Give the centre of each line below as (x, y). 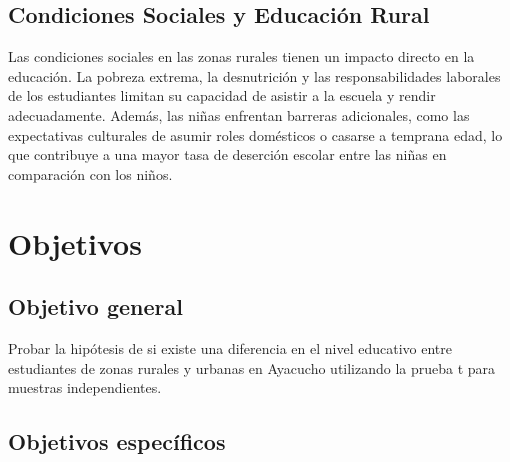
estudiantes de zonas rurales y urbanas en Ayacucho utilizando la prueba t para (252, 367)
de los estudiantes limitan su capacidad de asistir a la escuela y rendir (222, 95)
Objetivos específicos (117, 441)
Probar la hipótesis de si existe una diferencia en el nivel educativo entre (230, 347)
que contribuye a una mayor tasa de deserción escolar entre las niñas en (227, 154)
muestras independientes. (85, 387)
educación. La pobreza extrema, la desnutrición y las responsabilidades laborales (254, 75)
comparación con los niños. (90, 173)
